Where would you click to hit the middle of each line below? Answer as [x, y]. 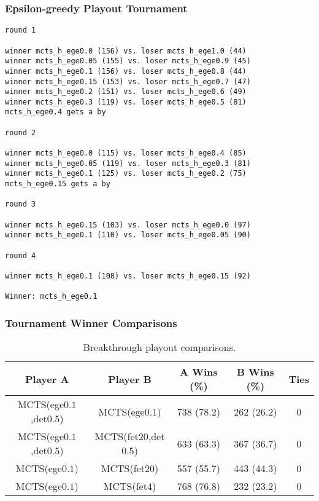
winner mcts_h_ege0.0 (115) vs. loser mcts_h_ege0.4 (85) [126, 153]
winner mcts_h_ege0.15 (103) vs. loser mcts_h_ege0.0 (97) [128, 225]
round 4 [21, 255]
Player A [47, 379]
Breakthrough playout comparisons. [159, 347]
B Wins [255, 372]
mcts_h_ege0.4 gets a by [56, 112]
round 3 [21, 204]
